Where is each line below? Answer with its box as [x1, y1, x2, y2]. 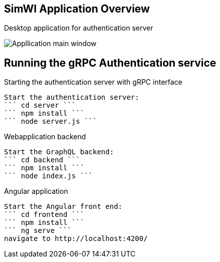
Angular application [4, 187, 68, 196]
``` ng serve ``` [4, 226, 72, 235]
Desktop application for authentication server [4, 24, 153, 33]
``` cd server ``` [4, 101, 76, 110]
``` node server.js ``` [4, 117, 97, 126]
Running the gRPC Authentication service [4, 56, 216, 69]
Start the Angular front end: [4, 202, 123, 211]
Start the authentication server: [4, 93, 139, 102]
